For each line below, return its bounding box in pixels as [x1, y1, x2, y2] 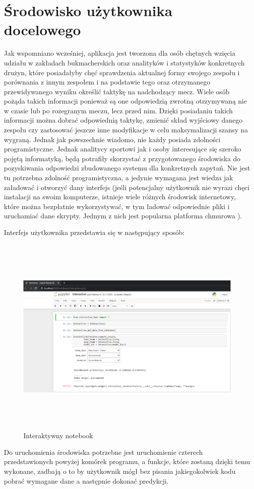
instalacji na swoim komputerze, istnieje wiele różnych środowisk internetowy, [4, 191, 236, 202]
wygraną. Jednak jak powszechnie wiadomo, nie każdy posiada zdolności [4, 134, 221, 144]
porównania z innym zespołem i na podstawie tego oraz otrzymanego [4, 77, 211, 87]
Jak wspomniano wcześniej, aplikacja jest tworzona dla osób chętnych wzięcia [4, 48, 235, 58]
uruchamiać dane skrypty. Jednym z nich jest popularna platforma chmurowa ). [4, 211, 242, 221]
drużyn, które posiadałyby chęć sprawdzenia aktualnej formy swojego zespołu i [4, 67, 240, 77]
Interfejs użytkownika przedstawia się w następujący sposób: [4, 227, 185, 237]
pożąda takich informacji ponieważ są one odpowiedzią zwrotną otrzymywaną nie [4, 96, 247, 106]
